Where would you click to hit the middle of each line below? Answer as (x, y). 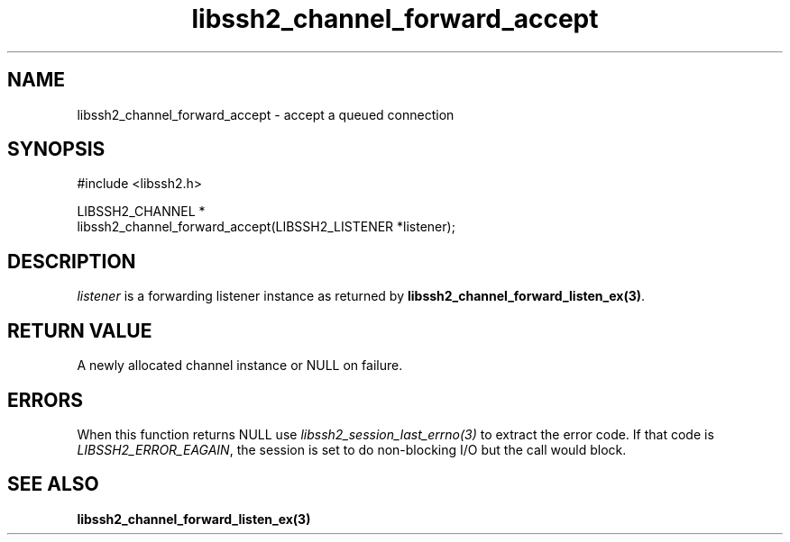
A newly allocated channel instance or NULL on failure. (240, 366)
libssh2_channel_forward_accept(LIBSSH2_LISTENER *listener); (266, 227)
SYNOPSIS (56, 149)
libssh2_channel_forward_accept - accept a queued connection (266, 114)
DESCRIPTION (72, 261)
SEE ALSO (53, 484)
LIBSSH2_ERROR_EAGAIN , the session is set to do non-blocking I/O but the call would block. (352, 449)
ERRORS (46, 400)
